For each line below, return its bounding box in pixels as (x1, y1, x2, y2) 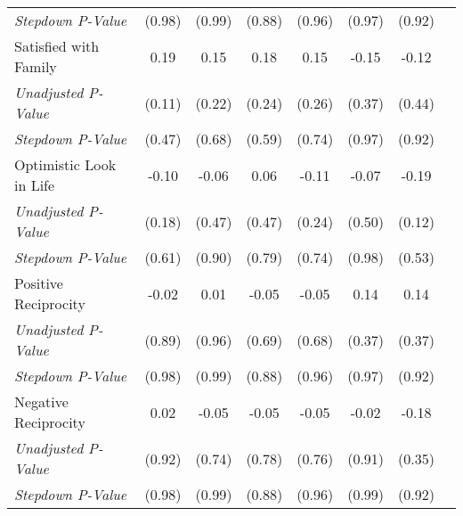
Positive (14, 273, 63, 293)
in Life (14, 175, 55, 195)
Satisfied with (14, 36, 100, 56)
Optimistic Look (14, 154, 117, 175)
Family (14, 56, 57, 77)
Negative (14, 391, 69, 412)
